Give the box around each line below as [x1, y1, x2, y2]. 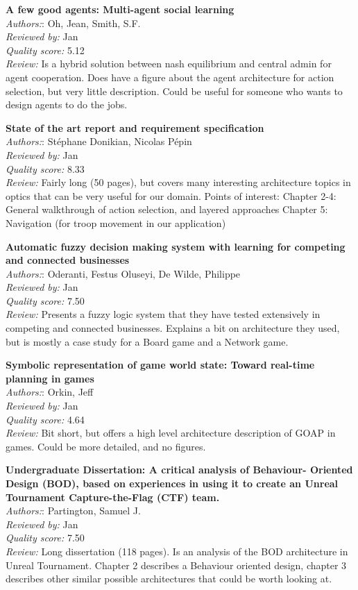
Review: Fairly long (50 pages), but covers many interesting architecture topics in [6, 175, 351, 189]
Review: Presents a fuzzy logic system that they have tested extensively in [6, 307, 321, 321]
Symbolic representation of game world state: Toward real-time [6, 357, 315, 372]
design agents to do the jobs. [6, 97, 128, 112]
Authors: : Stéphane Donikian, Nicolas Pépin [6, 134, 192, 149]
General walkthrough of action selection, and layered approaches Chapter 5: [6, 202, 328, 217]
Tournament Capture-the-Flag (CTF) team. [6, 489, 220, 504]
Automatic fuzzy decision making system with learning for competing [6, 239, 346, 253]
